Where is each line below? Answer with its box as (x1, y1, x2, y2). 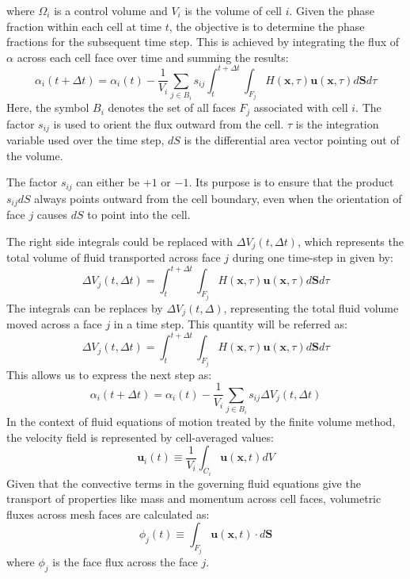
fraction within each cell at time (6, 17, 162, 34)
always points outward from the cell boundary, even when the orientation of (34, 190, 402, 206)
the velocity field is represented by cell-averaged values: (6, 428, 274, 445)
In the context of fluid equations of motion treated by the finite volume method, (6, 412, 396, 429)
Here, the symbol (6, 99, 89, 116)
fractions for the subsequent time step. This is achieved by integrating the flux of (6, 33, 400, 50)
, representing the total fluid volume (223, 299, 399, 316)
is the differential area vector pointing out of (184, 132, 400, 148)
